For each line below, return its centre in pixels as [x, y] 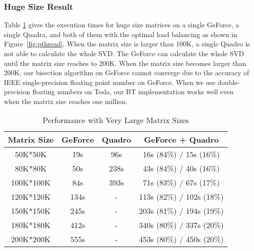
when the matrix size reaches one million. [66, 101]
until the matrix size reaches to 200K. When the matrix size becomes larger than [125, 63]
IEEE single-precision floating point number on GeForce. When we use [110, 82]
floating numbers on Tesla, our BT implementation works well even [133, 92]
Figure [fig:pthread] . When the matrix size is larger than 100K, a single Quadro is [127, 44]
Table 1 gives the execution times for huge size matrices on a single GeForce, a [122, 25]
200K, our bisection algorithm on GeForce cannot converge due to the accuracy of [127, 73]
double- [229, 82]
